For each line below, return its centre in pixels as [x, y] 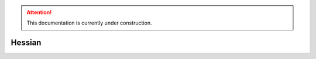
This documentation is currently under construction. [89, 23]
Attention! [39, 12]
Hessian [26, 43]
